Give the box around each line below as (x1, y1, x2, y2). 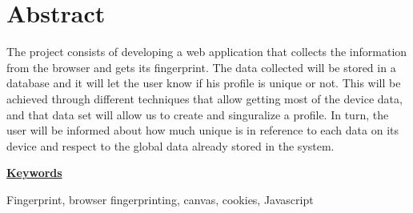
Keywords (6, 164, 62, 181)
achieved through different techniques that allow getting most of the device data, (6, 90, 403, 106)
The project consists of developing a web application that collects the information (6, 43, 407, 60)
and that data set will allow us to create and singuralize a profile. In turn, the (6, 106, 389, 123)
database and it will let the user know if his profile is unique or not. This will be (6, 74, 401, 91)
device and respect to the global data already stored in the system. (6, 137, 335, 154)
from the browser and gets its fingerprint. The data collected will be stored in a (6, 58, 396, 75)
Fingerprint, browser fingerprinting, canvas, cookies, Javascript (6, 191, 314, 207)
